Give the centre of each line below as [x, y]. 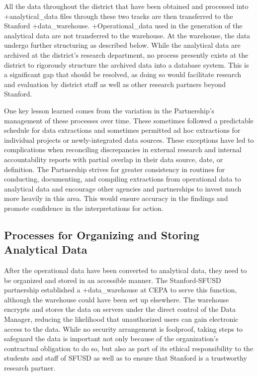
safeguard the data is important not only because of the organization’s [111, 338]
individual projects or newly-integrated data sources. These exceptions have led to [129, 140]
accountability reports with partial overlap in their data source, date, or [114, 159]
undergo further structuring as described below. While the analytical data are [122, 45]
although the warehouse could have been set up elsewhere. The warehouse [117, 299]
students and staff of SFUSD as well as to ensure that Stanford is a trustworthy [126, 358]
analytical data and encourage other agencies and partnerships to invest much [123, 188]
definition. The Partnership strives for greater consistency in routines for [115, 169]
